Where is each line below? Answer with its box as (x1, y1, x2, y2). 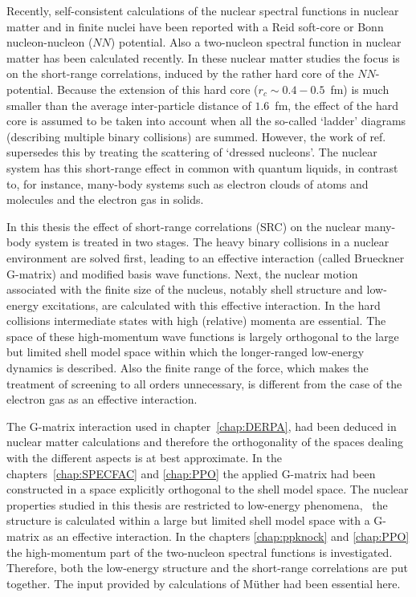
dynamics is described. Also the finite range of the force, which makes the (6, 359, 369, 376)
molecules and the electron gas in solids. (6, 191, 204, 208)
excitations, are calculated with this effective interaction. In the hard (42, 296, 381, 313)
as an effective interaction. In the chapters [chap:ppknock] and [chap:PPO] (43, 528, 410, 544)
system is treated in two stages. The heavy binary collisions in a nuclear (35, 234, 389, 250)
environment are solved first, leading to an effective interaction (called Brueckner (6, 249, 405, 266)
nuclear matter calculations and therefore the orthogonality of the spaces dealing (6, 433, 403, 450)
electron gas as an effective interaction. (6, 391, 198, 408)
